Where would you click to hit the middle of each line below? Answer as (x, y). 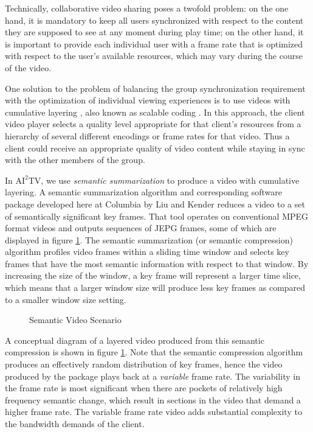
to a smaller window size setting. (66, 299)
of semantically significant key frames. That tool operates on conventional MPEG (157, 216)
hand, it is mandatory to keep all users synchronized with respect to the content (154, 20)
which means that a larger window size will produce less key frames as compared (155, 287)
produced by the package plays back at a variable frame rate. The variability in (153, 376)
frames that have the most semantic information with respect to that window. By (157, 263)
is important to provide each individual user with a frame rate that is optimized (154, 44)
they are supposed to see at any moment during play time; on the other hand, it (154, 32)
